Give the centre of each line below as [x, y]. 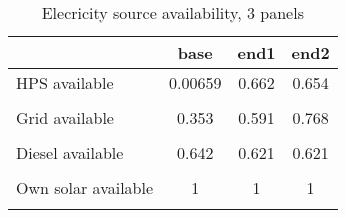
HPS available [65, 82]
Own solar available [85, 187]
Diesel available [70, 152]
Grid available [65, 117]
